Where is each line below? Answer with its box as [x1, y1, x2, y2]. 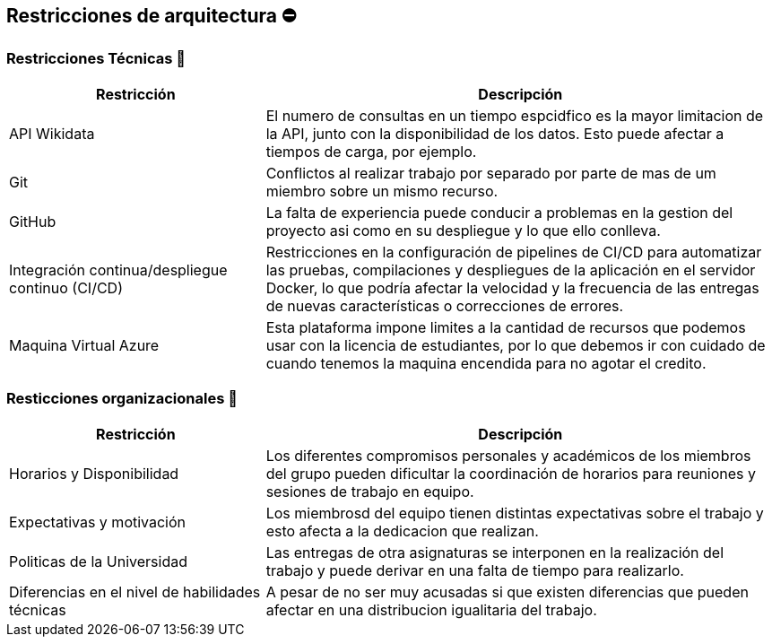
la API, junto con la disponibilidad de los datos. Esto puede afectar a [265, 124, 724, 143]
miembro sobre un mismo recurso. [265, 181, 499, 200]
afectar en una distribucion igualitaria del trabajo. [265, 600, 597, 619]
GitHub [9, 212, 56, 231]
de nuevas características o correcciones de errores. [265, 296, 624, 315]
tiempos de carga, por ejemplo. [265, 142, 477, 161]
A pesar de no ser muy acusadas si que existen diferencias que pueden [265, 582, 749, 601]
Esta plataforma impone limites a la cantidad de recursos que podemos [265, 318, 746, 336]
